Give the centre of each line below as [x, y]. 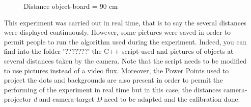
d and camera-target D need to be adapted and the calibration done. [137, 99]
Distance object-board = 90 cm [71, 6]
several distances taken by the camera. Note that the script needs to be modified [125, 60]
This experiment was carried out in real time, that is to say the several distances [125, 22]
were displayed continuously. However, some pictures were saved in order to [117, 32]
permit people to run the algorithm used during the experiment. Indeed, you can [125, 41]
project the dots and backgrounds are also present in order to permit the [113, 80]
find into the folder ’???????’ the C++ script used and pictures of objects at [119, 51]
